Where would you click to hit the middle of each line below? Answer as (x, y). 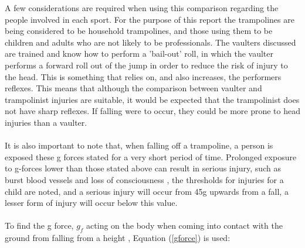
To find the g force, (39, 225)
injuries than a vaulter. (46, 122)
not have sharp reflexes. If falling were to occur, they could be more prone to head (152, 111)
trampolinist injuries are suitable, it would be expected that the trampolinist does (152, 99)
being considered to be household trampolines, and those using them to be (139, 31)
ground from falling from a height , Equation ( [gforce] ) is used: (118, 238)
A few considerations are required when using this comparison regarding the (142, 8)
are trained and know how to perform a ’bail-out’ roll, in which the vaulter (139, 54)
